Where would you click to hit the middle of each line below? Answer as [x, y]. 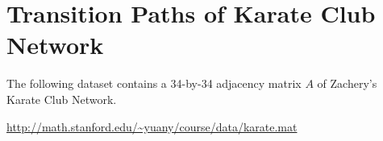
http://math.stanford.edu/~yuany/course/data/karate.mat [152, 126]
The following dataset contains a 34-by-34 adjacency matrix [154, 83]
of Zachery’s [347, 83]
